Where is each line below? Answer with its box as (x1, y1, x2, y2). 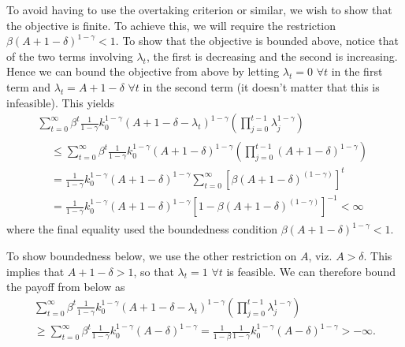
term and (6, 78, 51, 95)
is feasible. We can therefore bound (226, 263, 396, 279)
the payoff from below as (6, 278, 125, 295)
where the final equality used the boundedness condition (6, 221, 278, 237)
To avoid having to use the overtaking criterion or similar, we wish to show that (6, 2, 392, 17)
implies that (6, 263, 65, 279)
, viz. (308, 247, 333, 263)
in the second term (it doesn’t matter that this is (143, 78, 380, 95)
